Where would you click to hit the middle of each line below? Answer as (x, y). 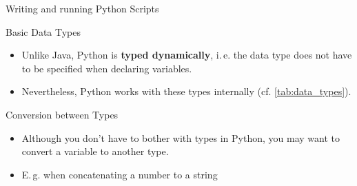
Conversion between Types (62, 114)
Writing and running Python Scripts (82, 8)
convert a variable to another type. (95, 151)
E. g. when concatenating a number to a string (120, 174)
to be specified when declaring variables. (107, 68)
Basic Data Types (43, 31)
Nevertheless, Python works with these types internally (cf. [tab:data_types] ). (186, 91)
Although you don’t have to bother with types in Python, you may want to (181, 137)
